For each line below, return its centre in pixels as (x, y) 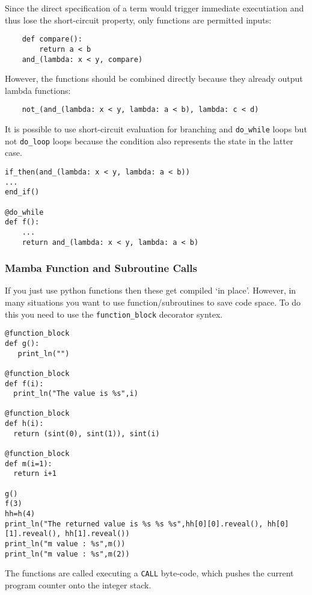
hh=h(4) (20, 514)
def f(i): (24, 384)
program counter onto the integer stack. (78, 584)
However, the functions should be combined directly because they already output (154, 79)
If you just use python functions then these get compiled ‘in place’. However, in (151, 290)
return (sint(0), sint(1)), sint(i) (87, 433)
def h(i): (24, 424)
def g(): (22, 343)
